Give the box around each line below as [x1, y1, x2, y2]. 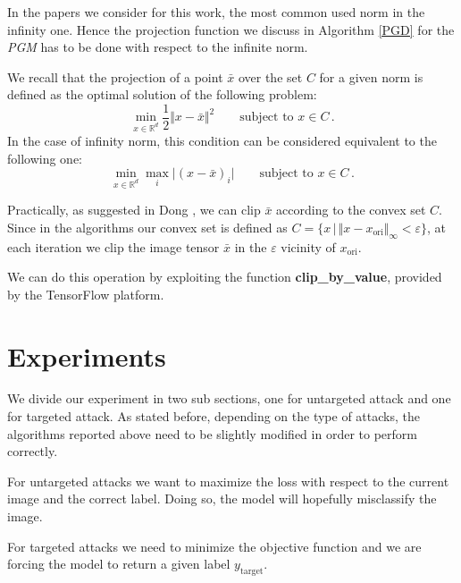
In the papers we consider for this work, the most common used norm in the [7, 3, 425, 21]
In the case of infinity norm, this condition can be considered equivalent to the [7, 131, 437, 150]
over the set [238, 67, 303, 86]
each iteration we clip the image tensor [7, 237, 220, 256]
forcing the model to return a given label [7, 554, 230, 573]
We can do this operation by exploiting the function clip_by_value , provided [7, 267, 442, 286]
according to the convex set [276, 200, 426, 219]
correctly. [7, 442, 58, 460]
